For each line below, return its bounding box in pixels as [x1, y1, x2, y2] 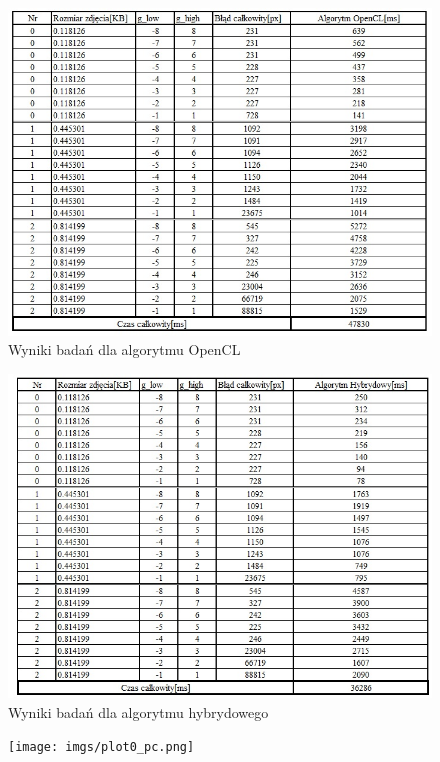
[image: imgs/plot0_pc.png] [8, 740, 195, 755]
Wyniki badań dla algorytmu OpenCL [8, 339, 241, 360]
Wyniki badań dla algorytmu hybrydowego [8, 701, 269, 722]
